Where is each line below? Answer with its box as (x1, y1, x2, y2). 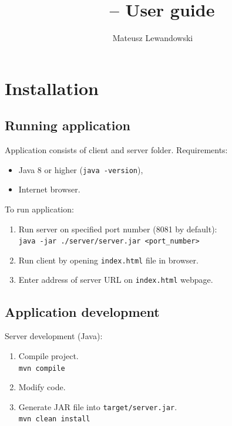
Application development (5, 302, 160, 320)
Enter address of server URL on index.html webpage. (18, 273, 213, 286)
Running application (5, 116, 130, 134)
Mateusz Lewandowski (112, 32, 193, 44)
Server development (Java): (5, 330, 103, 342)
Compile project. (18, 349, 79, 361)
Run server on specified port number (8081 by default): (18, 222, 217, 235)
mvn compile (18, 364, 65, 373)
